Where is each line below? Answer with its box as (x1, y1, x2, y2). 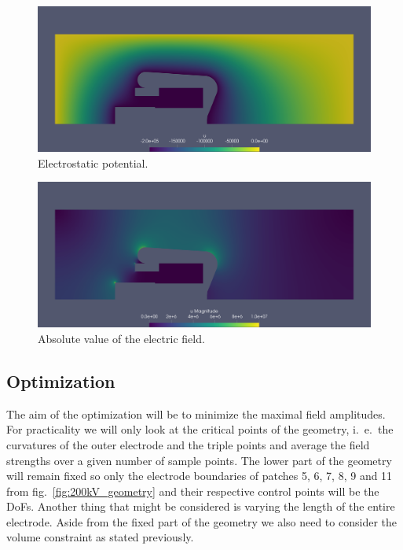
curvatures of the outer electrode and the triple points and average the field (6, 436, 370, 452)
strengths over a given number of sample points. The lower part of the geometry (6, 452, 392, 468)
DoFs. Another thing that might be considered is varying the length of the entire (6, 498, 395, 515)
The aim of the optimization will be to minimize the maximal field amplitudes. (6, 405, 386, 422)
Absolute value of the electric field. (38, 330, 205, 346)
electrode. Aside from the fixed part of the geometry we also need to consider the (6, 513, 397, 530)
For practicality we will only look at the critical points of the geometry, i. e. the (6, 421, 394, 437)
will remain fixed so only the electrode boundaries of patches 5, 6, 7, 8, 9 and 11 (6, 467, 393, 484)
